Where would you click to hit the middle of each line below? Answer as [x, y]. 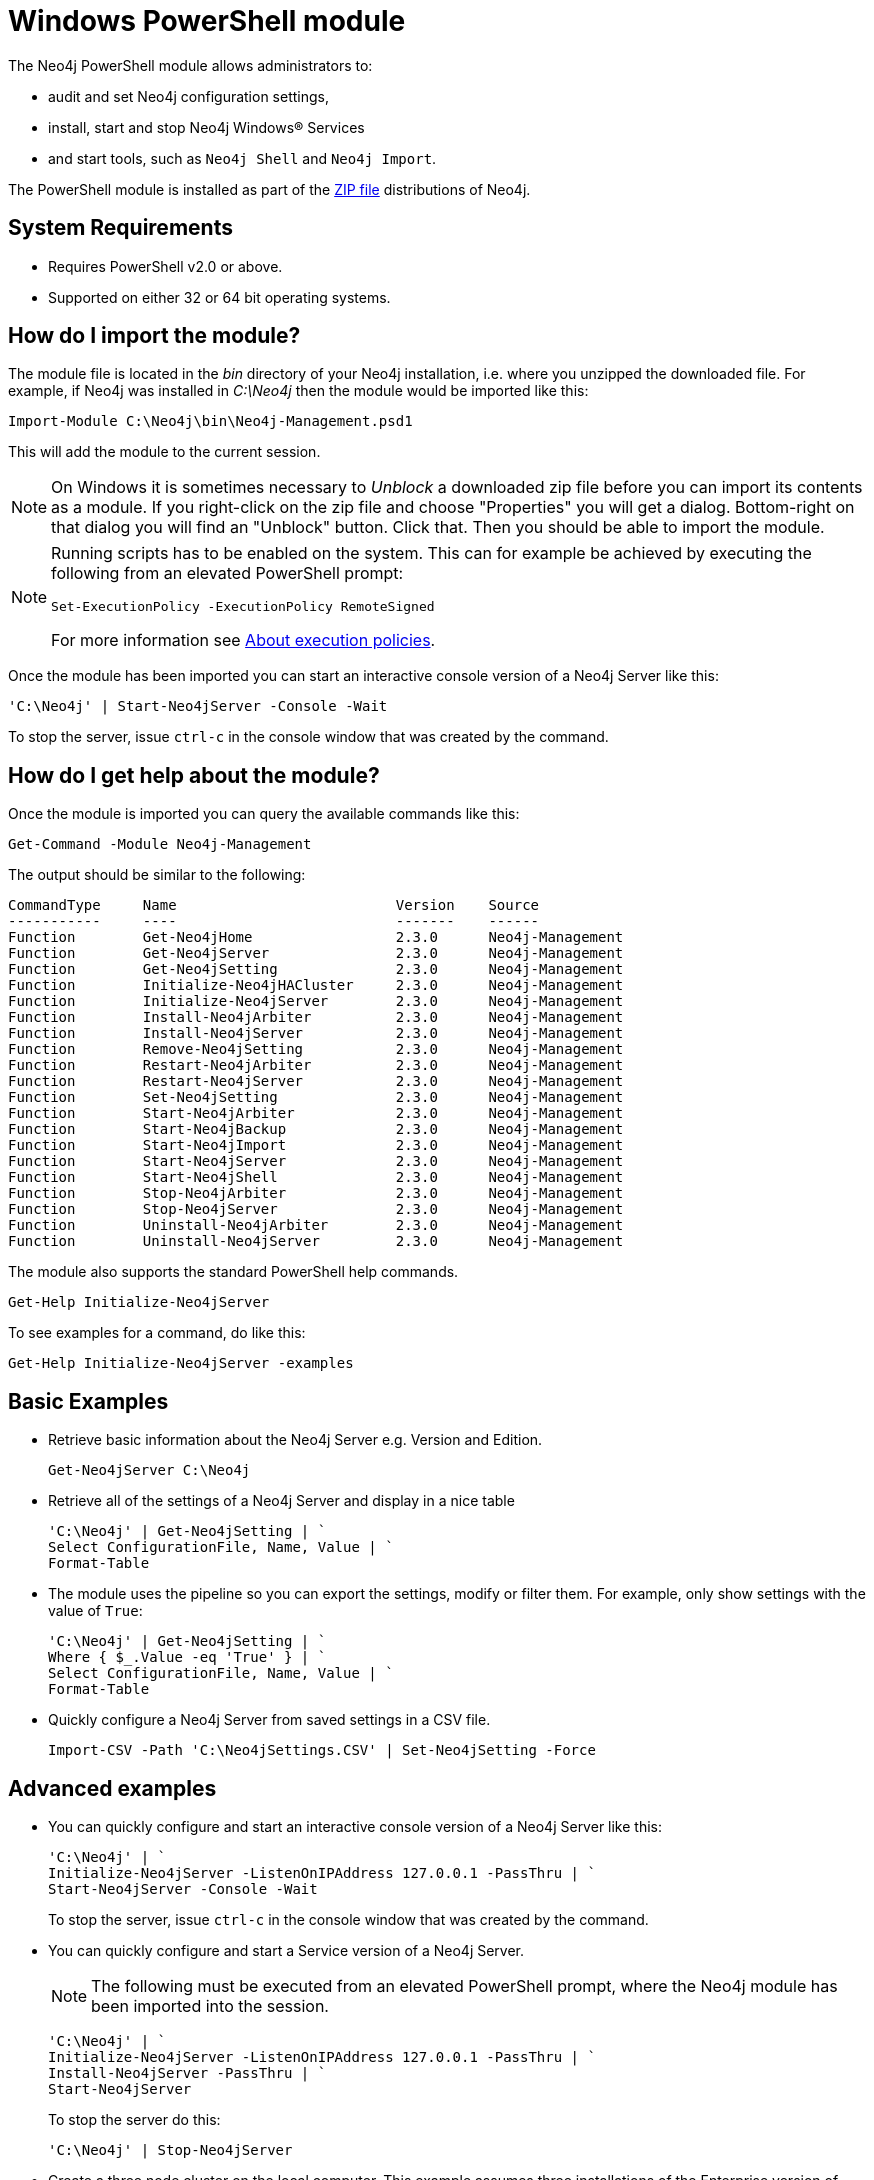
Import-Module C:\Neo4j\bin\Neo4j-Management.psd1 [210, 421]
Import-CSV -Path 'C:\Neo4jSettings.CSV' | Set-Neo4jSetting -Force [322, 1750]
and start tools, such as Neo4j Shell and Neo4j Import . [242, 158]
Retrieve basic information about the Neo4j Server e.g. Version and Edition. [295, 1440]
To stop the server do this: [134, 2119]
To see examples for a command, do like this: [157, 1333]
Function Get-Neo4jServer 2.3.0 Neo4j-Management [316, 953]
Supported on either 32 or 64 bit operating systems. [219, 297]
